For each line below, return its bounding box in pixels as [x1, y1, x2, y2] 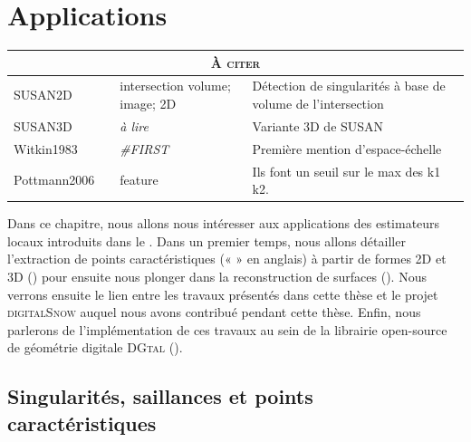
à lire [120, 116, 149, 135]
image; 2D [120, 94, 177, 113]
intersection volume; [120, 76, 231, 95]
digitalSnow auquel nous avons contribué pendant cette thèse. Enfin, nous [7, 303, 421, 322]
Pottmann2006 [14, 170, 95, 189]
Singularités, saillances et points [7, 382, 313, 410]
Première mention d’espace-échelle [252, 139, 442, 158]
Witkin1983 [14, 139, 78, 158]
